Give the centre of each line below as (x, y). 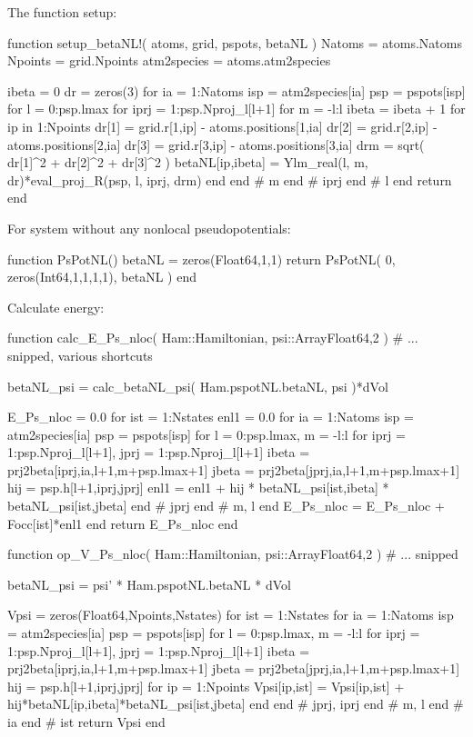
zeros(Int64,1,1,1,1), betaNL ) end (102, 277)
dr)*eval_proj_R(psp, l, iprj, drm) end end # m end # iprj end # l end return (230, 179)
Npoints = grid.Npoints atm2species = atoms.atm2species (169, 60)
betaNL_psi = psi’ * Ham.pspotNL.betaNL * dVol (149, 584)
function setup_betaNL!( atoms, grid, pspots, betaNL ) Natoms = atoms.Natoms (235, 42)
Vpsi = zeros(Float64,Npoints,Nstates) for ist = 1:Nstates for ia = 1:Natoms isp (231, 615)
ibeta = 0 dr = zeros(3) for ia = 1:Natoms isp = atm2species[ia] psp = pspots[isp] (236, 90)
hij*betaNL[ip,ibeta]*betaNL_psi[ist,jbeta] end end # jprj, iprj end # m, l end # (236, 704)
